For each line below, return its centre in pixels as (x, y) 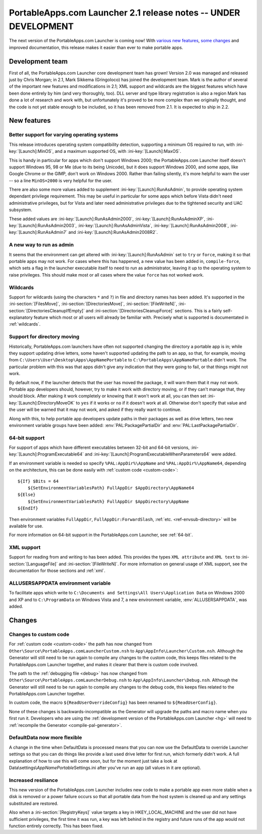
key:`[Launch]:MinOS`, (32, 151)
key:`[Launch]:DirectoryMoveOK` (42, 403)
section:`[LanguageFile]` (33, 564)
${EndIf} (28, 508)
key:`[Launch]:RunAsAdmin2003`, (43, 226)
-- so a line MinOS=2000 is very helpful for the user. (61, 180)
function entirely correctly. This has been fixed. (56, 826)
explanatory (21, 317)
